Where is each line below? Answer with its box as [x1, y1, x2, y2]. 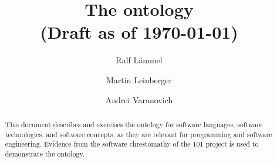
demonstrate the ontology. [5, 148, 85, 158]
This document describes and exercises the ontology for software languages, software [5, 119, 263, 129]
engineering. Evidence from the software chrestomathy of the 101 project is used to [5, 139, 259, 149]
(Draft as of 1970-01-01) [40, 20, 238, 44]
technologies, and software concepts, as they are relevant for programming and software [5, 129, 272, 139]
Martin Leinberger [106, 73, 172, 86]
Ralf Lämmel [116, 54, 163, 66]
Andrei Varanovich [105, 93, 173, 106]
